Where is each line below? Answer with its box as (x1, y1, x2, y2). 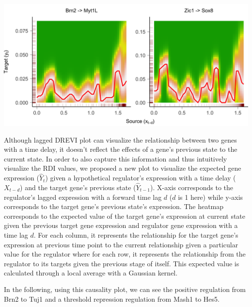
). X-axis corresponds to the (150, 182, 234, 192)
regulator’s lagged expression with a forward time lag (4, 192, 162, 202)
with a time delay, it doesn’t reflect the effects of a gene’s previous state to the (4, 144, 237, 154)
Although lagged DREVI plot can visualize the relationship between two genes (4, 134, 237, 145)
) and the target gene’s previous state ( (20, 182, 136, 192)
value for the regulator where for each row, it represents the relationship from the (4, 249, 246, 259)
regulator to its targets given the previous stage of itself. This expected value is (4, 258, 239, 268)
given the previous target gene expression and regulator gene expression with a (4, 220, 238, 230)
